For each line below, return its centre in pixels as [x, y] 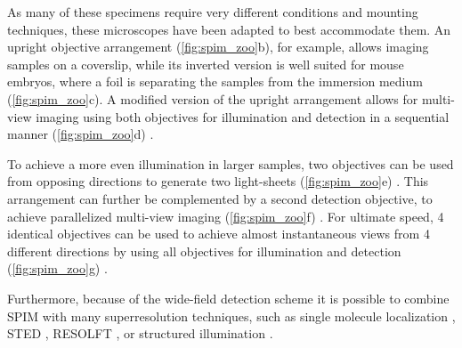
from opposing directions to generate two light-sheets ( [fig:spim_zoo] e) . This [218, 181]
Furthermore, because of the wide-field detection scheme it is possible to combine [228, 298]
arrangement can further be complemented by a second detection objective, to [220, 198]
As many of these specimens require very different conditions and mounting [213, 12]
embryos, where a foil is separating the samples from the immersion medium [215, 81]
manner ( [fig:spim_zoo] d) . [81, 134]
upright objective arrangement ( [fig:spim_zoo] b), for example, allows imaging [218, 47]
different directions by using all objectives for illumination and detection [204, 251]
